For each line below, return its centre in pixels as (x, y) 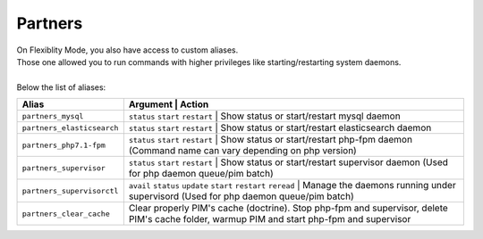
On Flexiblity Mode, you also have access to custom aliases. (127, 50)
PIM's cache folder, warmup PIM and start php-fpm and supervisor (270, 219)
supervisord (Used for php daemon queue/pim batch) (241, 196)
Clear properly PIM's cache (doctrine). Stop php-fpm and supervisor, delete (288, 208)
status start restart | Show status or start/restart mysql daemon (265, 116)
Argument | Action (169, 104)
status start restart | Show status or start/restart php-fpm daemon (271, 140)
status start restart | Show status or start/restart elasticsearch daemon (280, 128)
